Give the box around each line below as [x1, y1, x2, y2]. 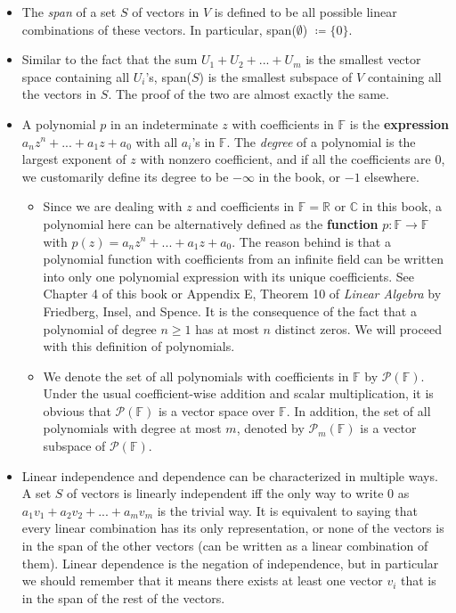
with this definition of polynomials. [43, 337, 235, 356]
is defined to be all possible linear [214, 3, 397, 20]
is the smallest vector [305, 50, 421, 69]
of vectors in [132, 3, 199, 20]
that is [401, 571, 436, 590]
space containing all [21, 67, 130, 86]
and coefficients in [196, 197, 295, 216]
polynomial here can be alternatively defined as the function [43, 214, 379, 233]
